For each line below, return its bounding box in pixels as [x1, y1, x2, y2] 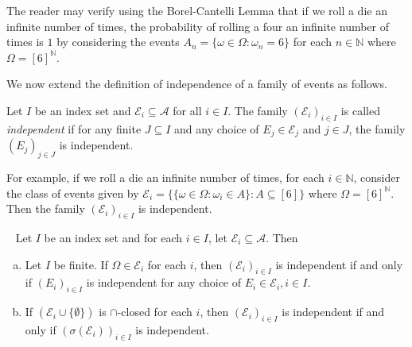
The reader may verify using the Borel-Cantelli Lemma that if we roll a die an [6, 2, 387, 18]
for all [173, 102, 202, 118]
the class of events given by [6, 184, 139, 201]
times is [6, 33, 44, 50]
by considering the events [56, 33, 180, 50]
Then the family [6, 200, 85, 217]
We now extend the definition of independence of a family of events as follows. [6, 75, 387, 92]
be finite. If [53, 256, 108, 272]
